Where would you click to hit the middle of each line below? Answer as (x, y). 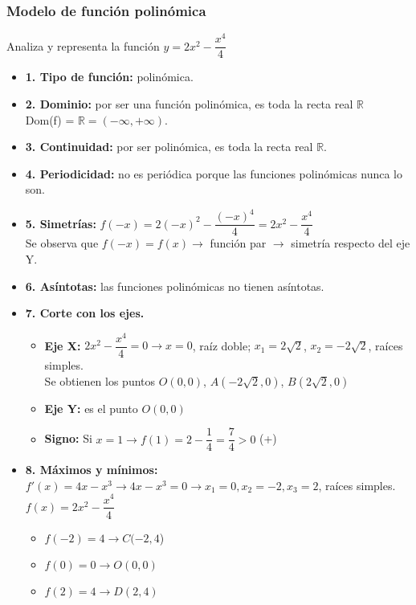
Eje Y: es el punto (91, 408)
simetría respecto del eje (351, 243)
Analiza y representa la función (83, 45)
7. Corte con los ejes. (85, 313)
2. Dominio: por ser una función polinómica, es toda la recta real (189, 103)
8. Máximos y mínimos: (92, 470)
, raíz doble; (222, 345)
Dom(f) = (50, 119)
